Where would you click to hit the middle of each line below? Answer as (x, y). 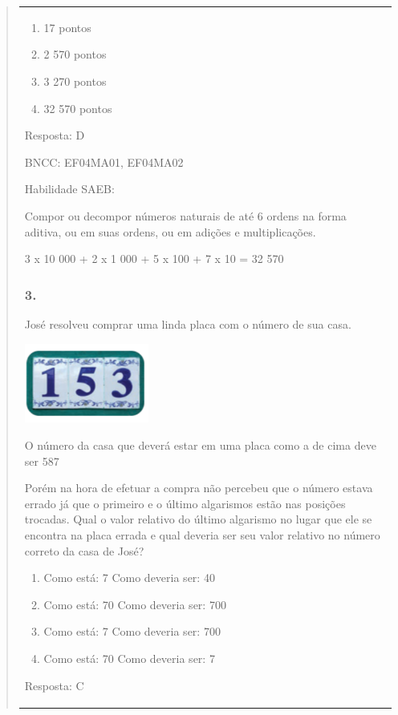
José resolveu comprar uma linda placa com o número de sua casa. (188, 323)
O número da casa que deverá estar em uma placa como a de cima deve (200, 445)
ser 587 (42, 461)
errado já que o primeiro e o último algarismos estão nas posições (185, 503)
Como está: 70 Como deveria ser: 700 (135, 604)
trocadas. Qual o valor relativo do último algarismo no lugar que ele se (198, 519)
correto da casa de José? (84, 550)
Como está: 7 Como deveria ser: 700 (132, 631)
